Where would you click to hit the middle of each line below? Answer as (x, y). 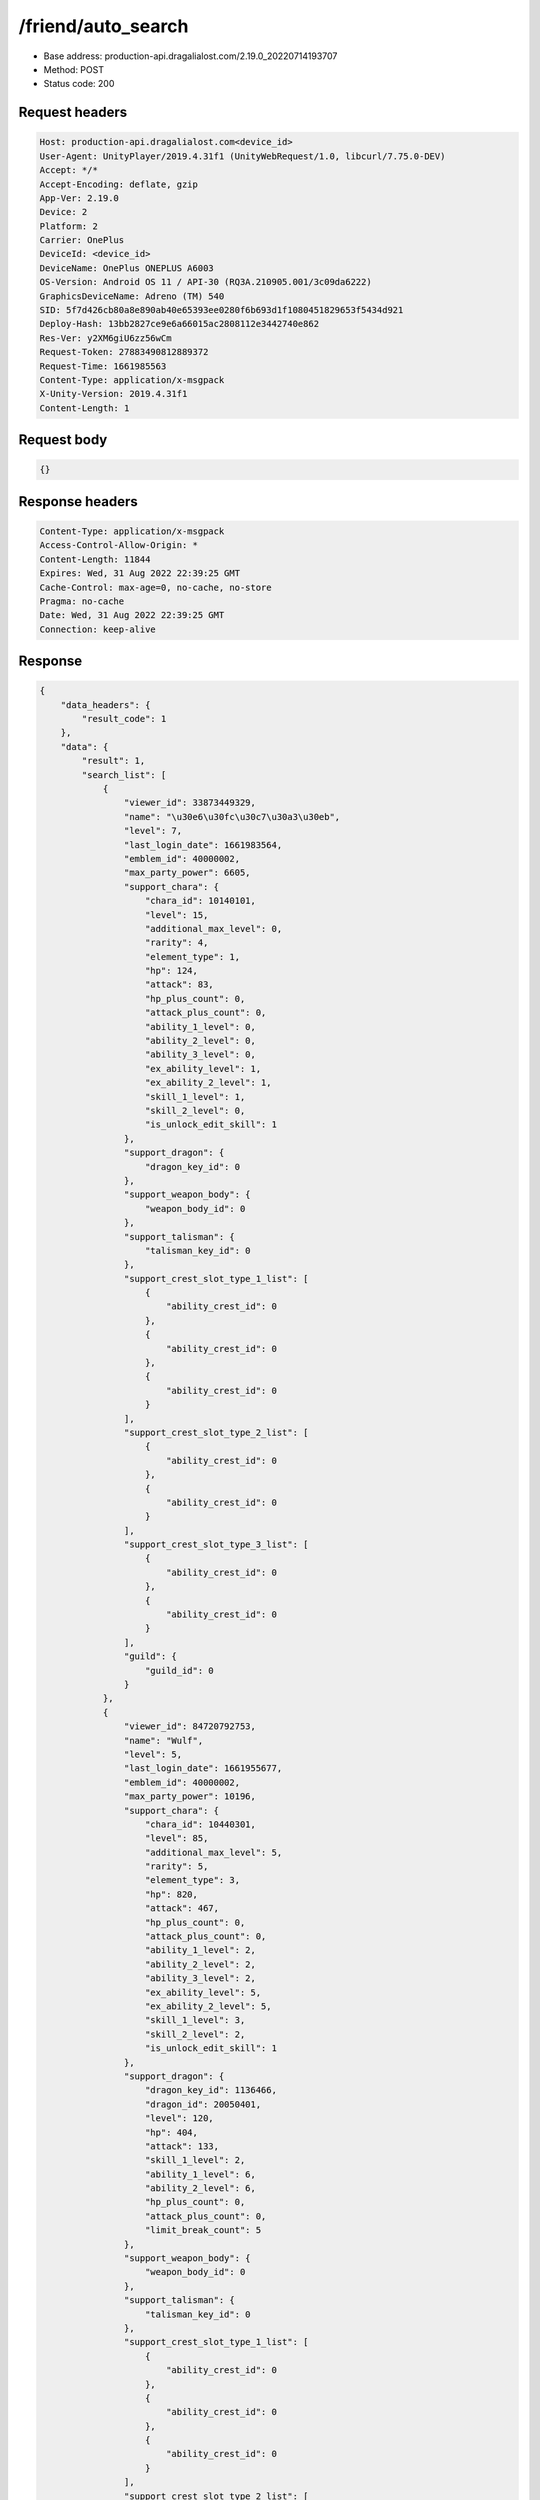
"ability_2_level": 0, (201, 1041)
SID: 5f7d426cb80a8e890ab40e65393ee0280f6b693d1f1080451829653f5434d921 (221, 310)
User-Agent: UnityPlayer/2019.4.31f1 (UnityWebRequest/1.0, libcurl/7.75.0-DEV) (242, 156)
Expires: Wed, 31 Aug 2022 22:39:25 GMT (139, 573)
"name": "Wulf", (163, 1740)
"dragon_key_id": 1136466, (211, 2090)
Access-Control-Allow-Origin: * (119, 545)
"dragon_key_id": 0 (192, 1166)
